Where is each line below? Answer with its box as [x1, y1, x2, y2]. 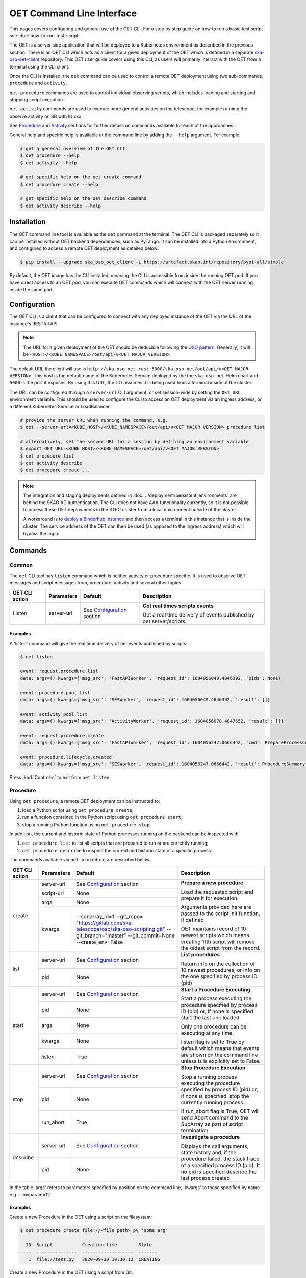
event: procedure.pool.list [20, 690, 90, 695]
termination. [181, 1127, 210, 1134]
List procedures [181, 951, 220, 958]
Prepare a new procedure [181, 879, 244, 886]
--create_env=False [75, 938, 123, 945]
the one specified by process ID [181, 973, 258, 980]
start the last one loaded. [181, 1014, 241, 1021]
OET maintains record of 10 [181, 925, 246, 932]
